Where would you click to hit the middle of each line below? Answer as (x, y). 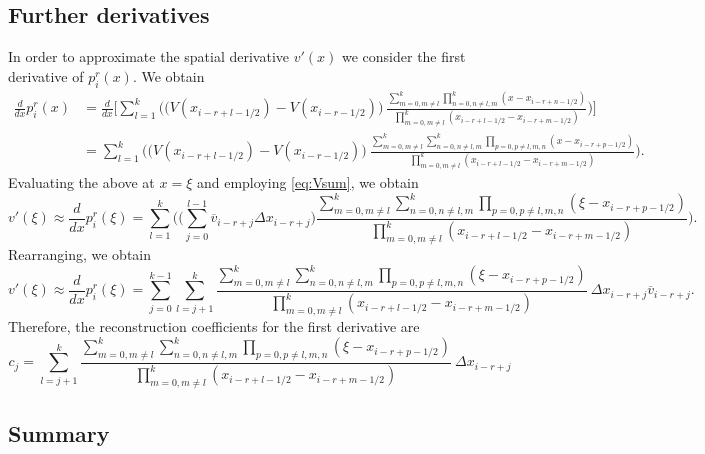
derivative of (46, 75)
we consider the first (403, 56)
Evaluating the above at (81, 181)
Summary (59, 432)
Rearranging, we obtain (80, 254)
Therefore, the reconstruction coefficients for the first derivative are (214, 326)
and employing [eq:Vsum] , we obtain (307, 181)
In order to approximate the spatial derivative (149, 56)
